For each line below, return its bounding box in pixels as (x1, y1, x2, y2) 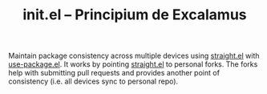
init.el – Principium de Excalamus (22, 6, 247, 24)
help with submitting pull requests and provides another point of (8, 68, 220, 78)
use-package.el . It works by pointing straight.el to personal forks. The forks (8, 59, 258, 69)
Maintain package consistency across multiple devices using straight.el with (8, 51, 260, 61)
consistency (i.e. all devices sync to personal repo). (8, 76, 179, 86)
